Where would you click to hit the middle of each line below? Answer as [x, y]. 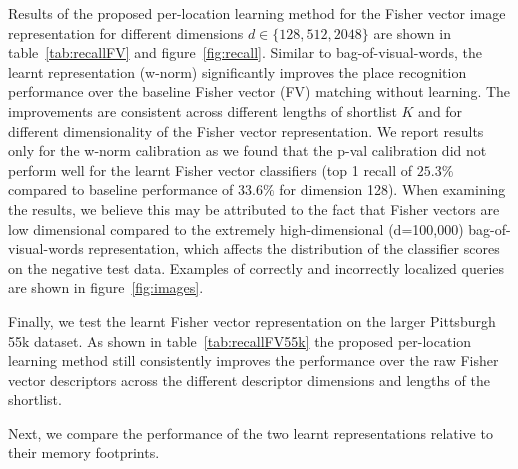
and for [440, 110]
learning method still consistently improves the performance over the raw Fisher [253, 360]
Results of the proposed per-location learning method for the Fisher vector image [257, 13]
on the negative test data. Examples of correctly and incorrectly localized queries [256, 267]
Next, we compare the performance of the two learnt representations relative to [250, 432]
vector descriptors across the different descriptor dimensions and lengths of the [249, 379]
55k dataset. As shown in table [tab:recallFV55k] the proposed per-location [240, 340]
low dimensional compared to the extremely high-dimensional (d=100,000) [236, 228]
